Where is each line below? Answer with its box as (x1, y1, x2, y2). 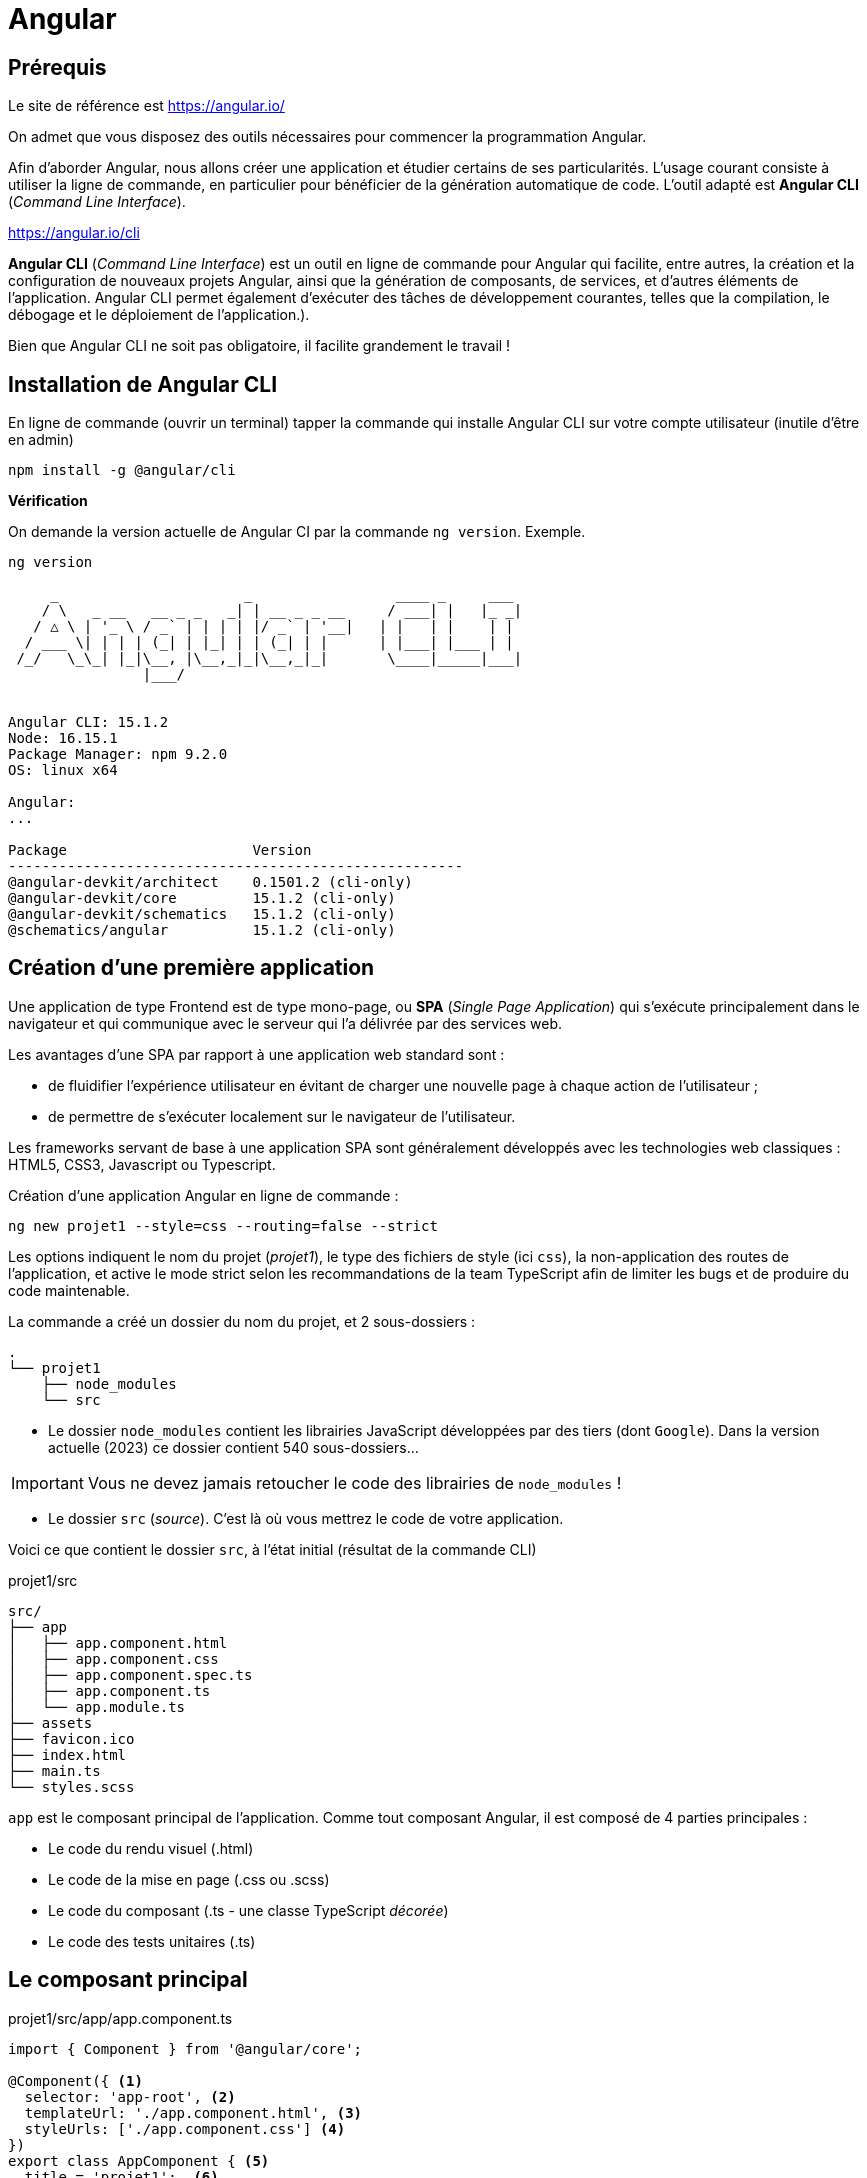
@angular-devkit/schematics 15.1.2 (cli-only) (8, 906, 396, 923)
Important (11, 1472, 84, 1493)
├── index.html (8, 1746, 127, 1763)
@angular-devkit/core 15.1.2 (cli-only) (8, 890, 396, 907)
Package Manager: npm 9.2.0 (8, 746, 228, 763)
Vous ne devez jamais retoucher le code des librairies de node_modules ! (87, 1472, 622, 1493)
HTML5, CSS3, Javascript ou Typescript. (8, 1155, 276, 1173)
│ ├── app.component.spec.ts (8, 1666, 253, 1683)
